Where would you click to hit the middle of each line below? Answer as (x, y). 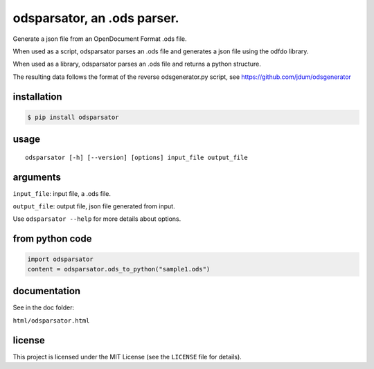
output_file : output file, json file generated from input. (94, 206)
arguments (37, 177)
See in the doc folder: (44, 307)
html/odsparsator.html (51, 321)
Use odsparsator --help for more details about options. (97, 219)
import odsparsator (60, 259)
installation (37, 97)
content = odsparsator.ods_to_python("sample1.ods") (119, 269)
